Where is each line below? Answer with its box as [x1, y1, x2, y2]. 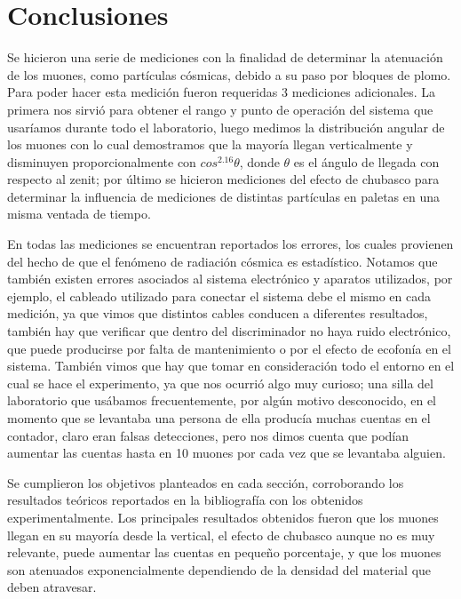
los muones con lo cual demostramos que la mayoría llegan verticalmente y [7, 135, 413, 154]
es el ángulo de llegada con [293, 152, 440, 171]
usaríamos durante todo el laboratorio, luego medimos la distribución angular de [7, 117, 445, 136]
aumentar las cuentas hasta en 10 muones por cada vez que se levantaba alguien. [7, 443, 446, 462]
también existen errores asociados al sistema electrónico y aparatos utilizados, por [7, 269, 453, 288]
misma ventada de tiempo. [7, 204, 151, 223]
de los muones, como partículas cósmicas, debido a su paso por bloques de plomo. [7, 65, 451, 84]
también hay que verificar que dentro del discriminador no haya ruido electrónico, [7, 322, 451, 340]
